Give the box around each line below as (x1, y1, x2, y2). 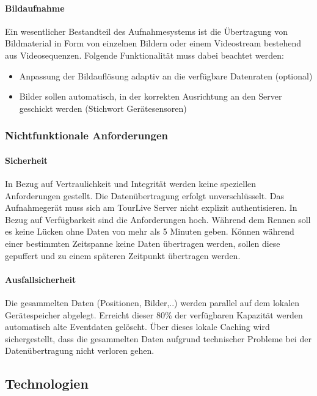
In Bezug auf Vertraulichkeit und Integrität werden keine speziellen (5, 177, 257, 189)
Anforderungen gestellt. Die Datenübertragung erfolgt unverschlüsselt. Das (5, 189, 285, 202)
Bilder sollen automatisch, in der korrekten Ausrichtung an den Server (19, 90, 282, 103)
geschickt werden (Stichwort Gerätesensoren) (19, 101, 187, 114)
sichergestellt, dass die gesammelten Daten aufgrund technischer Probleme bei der (5, 332, 312, 345)
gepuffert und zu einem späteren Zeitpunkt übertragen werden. (5, 249, 241, 262)
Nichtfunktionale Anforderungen (5, 128, 169, 143)
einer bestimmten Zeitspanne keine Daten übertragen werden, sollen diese (5, 237, 280, 249)
